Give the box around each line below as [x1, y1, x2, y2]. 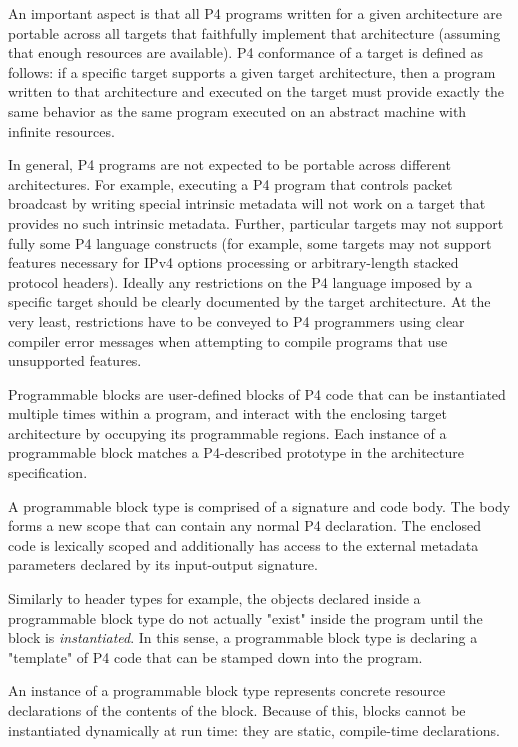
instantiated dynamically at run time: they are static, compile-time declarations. [8, 719, 500, 740]
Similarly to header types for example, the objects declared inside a [8, 588, 421, 609]
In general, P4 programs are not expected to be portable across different [8, 154, 451, 175]
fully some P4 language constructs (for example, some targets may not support [8, 232, 492, 253]
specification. [8, 462, 88, 483]
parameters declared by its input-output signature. [8, 554, 318, 575]
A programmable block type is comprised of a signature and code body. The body [8, 495, 511, 516]
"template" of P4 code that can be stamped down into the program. [8, 646, 423, 667]
